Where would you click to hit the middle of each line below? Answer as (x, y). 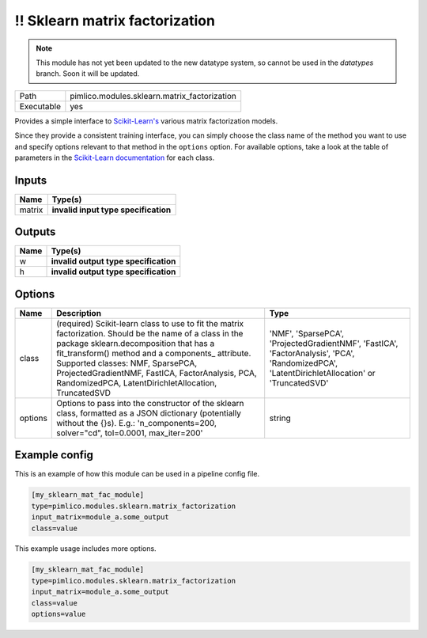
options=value (59, 614)
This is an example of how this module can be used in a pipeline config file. (137, 474)
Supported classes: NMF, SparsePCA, (127, 363)
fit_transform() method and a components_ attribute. (154, 353)
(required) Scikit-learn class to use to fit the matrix (150, 323)
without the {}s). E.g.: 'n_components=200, (137, 423)
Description (79, 313)
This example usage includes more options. (86, 549)
